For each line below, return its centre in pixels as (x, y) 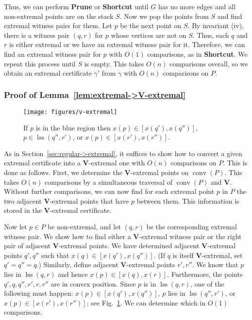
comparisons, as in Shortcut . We (197, 54)
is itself (183, 255)
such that (55, 255)
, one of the (207, 283)
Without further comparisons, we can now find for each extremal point (109, 191)
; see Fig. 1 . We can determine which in (146, 302)
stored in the (23, 210)
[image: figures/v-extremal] (70, 112)
